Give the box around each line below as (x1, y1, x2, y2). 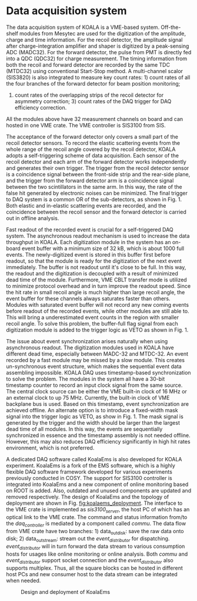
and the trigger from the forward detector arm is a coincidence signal (6, 177, 174, 184)
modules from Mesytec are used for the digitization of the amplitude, (19, 29, 186, 37)
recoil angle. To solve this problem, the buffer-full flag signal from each (6, 320, 178, 327)
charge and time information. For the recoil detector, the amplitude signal (6, 36, 183, 43)
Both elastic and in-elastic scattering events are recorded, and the (6, 202, 166, 209)
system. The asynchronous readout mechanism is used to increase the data (6, 232, 190, 239)
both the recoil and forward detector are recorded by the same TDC (6, 61, 171, 68)
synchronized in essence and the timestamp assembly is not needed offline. (6, 432, 191, 439)
